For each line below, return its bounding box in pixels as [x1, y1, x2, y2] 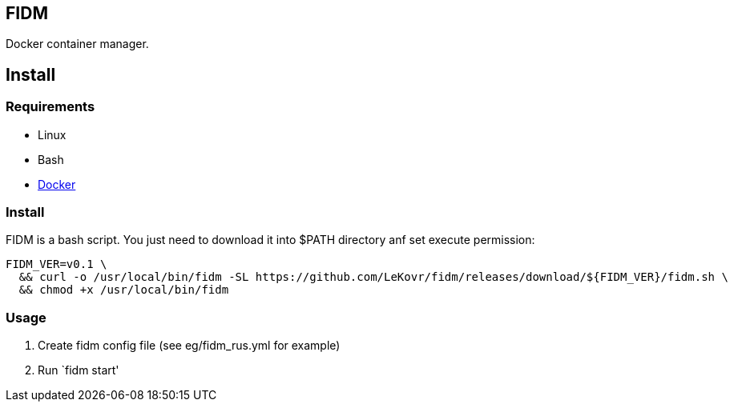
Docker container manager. [6, 37, 149, 51]
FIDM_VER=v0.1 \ [6, 258, 107, 271]
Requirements [6, 98, 95, 115]
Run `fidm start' [38, 363, 119, 378]
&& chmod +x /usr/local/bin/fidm [18, 283, 229, 297]
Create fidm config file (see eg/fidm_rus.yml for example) [38, 338, 341, 353]
